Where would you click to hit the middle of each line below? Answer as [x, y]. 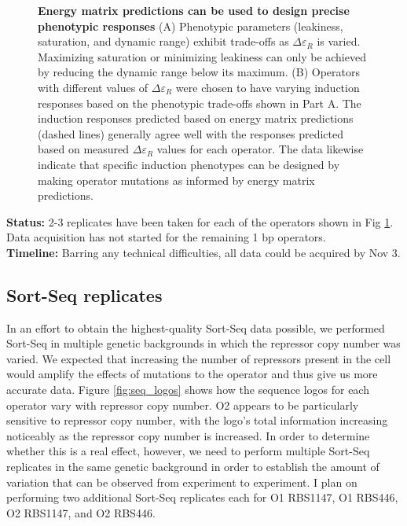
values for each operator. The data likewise [260, 149]
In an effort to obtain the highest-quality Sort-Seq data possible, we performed [196, 327]
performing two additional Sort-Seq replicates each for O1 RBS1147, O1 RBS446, [202, 497]
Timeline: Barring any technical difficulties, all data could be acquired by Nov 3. [203, 252]
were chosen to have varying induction [268, 87]
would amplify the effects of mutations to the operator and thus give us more [192, 374]
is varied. [339, 41]
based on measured [84, 149]
